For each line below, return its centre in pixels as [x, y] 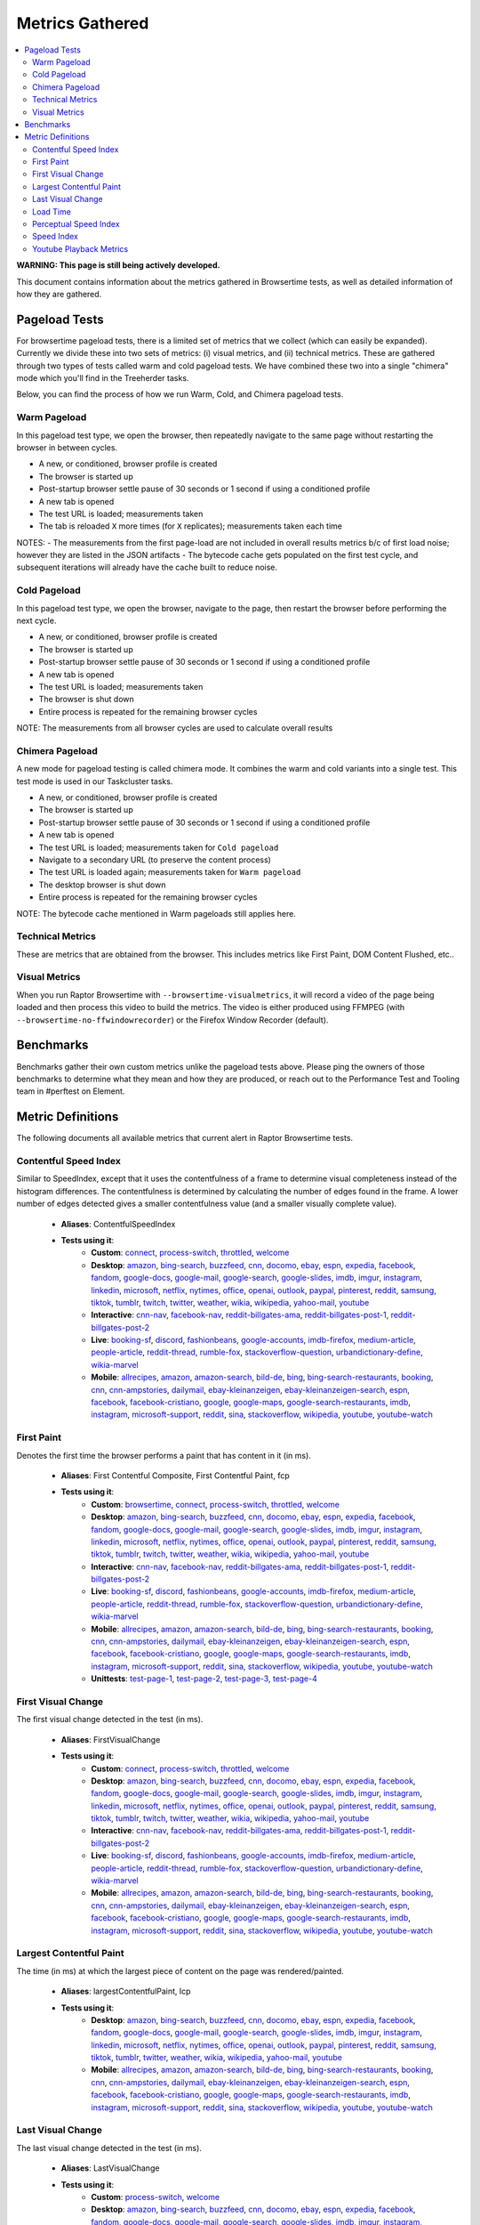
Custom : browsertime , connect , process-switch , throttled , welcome [216, 1504]
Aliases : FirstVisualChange [111, 1739]
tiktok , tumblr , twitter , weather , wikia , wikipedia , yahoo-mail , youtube [216, 2058]
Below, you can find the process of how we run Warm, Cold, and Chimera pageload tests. [180, 394]
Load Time [52, 211]
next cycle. [36, 621]
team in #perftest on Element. [71, 1091]
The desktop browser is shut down [102, 885]
